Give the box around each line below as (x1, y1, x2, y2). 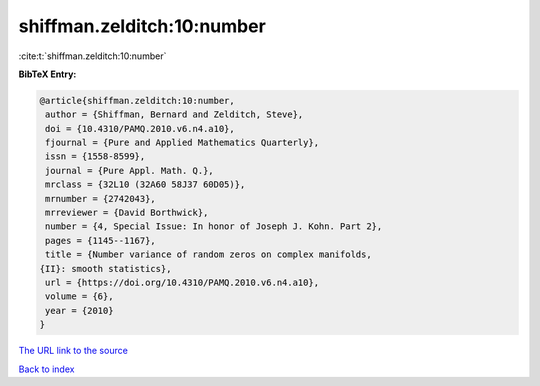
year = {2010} (45, 305, 114, 316)
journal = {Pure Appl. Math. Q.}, (45, 165, 214, 176)
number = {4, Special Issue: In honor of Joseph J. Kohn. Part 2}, (45, 221, 383, 232)
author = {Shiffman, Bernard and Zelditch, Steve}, (45, 109, 304, 120)
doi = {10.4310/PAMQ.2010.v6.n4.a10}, (45, 123, 235, 134)
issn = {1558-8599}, (45, 151, 146, 162)
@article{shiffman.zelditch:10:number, (39, 95, 235, 106)
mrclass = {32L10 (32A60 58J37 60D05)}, (45, 179, 246, 190)
